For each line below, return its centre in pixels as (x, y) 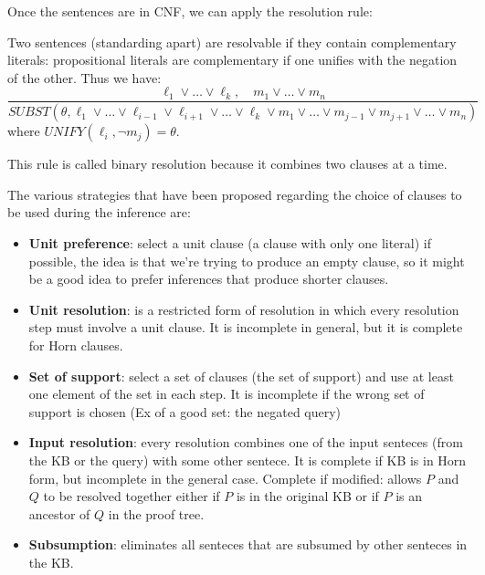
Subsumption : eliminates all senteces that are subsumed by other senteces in (248, 544)
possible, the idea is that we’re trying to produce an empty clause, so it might (247, 261)
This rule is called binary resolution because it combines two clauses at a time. (227, 164)
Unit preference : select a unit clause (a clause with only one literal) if (230, 243)
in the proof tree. (156, 513)
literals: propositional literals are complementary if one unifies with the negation (232, 60)
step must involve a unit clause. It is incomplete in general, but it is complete (246, 327)
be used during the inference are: (99, 212)
